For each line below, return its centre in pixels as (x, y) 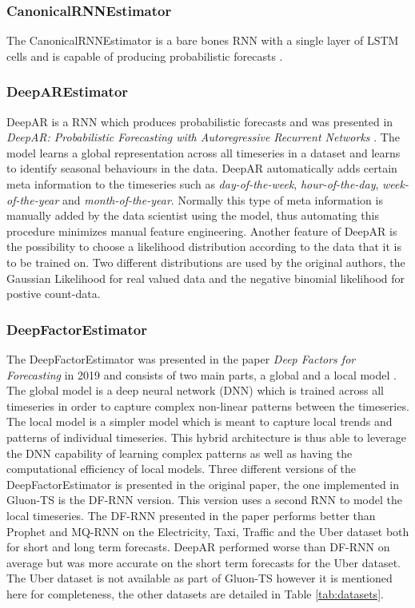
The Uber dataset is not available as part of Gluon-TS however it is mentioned (200, 578)
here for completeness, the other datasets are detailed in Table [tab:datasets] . (195, 593)
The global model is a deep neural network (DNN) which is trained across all (195, 390)
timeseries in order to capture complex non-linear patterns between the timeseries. (208, 405)
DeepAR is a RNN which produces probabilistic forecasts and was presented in (200, 121)
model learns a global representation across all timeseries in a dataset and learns (204, 152)
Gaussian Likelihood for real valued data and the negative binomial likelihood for (206, 278)
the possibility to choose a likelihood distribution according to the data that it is (204, 246)
